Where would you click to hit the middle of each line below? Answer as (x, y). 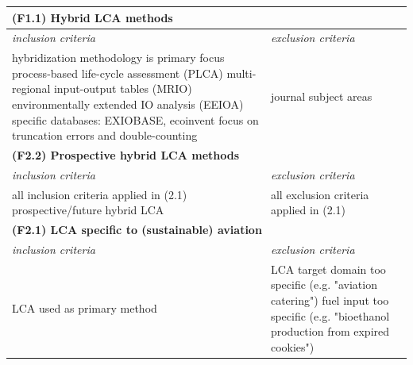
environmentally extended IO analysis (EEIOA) (128, 104)
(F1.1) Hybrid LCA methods (93, 17)
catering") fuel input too (330, 300)
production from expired (330, 331)
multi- (241, 73)
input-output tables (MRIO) (123, 88)
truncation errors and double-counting (105, 135)
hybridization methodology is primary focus (118, 58)
